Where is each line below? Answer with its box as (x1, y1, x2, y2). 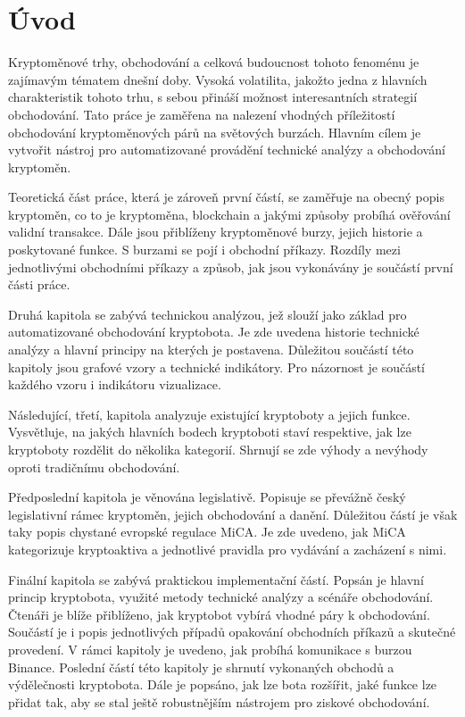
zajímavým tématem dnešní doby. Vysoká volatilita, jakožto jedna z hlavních (8, 70, 428, 88)
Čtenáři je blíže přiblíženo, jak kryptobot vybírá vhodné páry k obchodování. (8, 604, 430, 623)
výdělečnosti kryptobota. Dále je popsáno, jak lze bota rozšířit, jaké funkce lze (8, 675, 437, 694)
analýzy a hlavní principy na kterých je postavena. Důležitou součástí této (8, 340, 414, 359)
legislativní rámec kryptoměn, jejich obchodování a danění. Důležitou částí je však (8, 504, 458, 523)
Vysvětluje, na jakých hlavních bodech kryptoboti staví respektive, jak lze (8, 422, 411, 441)
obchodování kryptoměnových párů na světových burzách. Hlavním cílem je (8, 122, 421, 141)
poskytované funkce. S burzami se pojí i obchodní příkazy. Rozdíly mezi (8, 240, 401, 259)
